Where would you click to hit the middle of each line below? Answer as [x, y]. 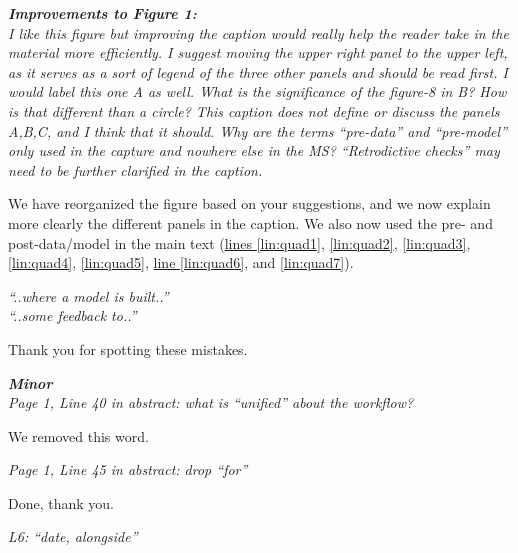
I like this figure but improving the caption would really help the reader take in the [258, 32]
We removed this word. [78, 435]
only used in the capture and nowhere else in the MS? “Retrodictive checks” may [254, 150]
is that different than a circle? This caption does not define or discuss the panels [254, 110]
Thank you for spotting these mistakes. [128, 348]
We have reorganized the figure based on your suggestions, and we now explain [249, 203]
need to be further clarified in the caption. [135, 169]
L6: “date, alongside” [73, 536]
